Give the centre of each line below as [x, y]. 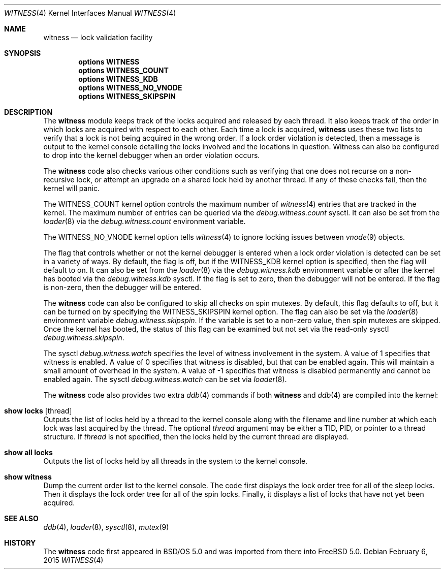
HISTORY [20, 543]
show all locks [28, 452]
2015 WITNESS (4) [73, 560]
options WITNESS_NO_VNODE [130, 88]
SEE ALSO [21, 518]
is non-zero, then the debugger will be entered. [122, 287]
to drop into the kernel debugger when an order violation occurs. [152, 155]
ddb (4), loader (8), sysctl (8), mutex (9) [106, 527]
